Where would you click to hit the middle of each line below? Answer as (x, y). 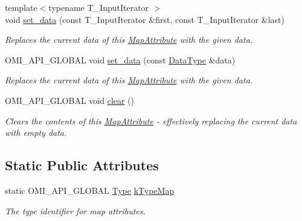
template (21, 7)
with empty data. (36, 133)
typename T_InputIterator (99, 7)
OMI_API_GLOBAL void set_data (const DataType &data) (120, 59)
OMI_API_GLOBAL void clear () (70, 100)
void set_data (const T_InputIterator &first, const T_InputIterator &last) (145, 19)
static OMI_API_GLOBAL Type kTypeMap (90, 190)
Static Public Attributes (82, 165)
